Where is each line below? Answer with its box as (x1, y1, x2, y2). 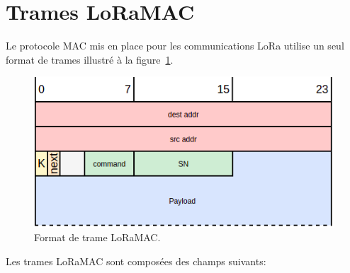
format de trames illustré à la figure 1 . (6, 52, 174, 66)
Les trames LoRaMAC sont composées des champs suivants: (6, 253, 266, 268)
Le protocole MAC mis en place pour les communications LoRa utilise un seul (6, 38, 344, 53)
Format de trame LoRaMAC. (34, 230, 161, 245)
